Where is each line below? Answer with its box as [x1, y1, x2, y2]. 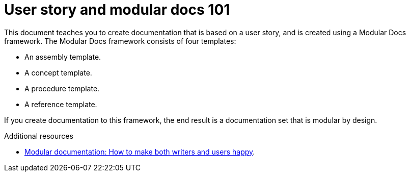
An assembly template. [24, 52, 101, 61]
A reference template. [24, 99, 97, 109]
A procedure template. [24, 84, 100, 93]
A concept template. [24, 68, 92, 77]
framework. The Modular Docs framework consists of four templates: [4, 36, 236, 45]
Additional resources [4, 131, 73, 140]
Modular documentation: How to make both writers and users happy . [24, 147, 255, 156]
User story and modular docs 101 [4, 1, 230, 18]
